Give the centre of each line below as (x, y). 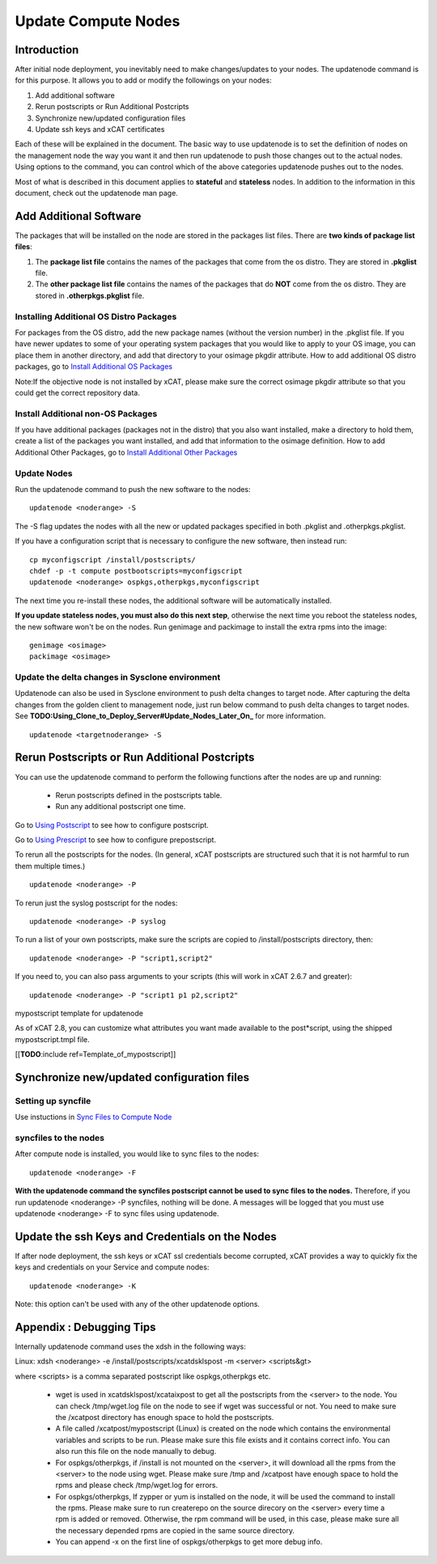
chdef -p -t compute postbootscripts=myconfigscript (136, 571)
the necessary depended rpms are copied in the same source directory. (175, 1530)
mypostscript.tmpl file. (52, 1039)
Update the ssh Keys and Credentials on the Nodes (146, 1237)
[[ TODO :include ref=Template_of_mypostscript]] (95, 1054)
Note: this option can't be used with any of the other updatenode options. (138, 1304)
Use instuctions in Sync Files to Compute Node (93, 1117)
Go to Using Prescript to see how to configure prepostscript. (116, 840)
